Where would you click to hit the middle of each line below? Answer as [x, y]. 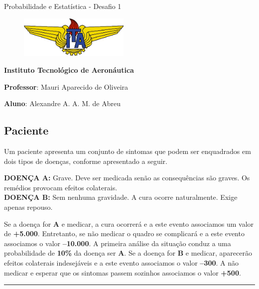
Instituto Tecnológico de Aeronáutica [69, 70]
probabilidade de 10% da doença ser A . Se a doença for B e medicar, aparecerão [128, 253]
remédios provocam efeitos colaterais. [61, 187]
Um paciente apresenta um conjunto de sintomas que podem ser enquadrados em [128, 151]
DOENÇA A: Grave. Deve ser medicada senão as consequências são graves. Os [127, 178]
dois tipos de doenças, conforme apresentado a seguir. [86, 161]
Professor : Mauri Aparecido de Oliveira [66, 86]
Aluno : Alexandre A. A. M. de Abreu [62, 103]
